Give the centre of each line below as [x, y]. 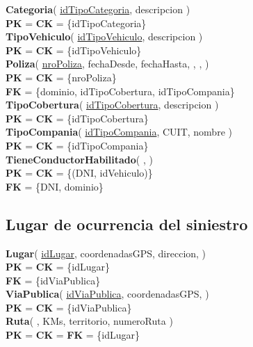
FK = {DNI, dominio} [55, 186]
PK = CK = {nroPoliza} [61, 77]
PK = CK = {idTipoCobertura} [77, 118]
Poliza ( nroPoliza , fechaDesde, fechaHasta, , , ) [107, 64]
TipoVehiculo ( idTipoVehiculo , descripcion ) [104, 37]
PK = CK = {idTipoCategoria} [76, 23]
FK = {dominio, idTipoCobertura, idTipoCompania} [120, 91]
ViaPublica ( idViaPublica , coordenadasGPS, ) [107, 294]
